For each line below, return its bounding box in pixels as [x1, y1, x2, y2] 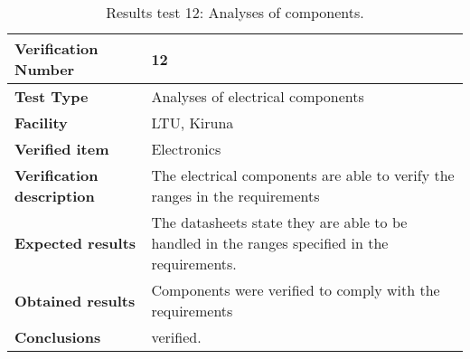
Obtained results [14, 289, 136, 311]
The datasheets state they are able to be [151, 212, 408, 232]
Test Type [14, 86, 89, 107]
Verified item [14, 138, 109, 159]
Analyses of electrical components [151, 86, 364, 107]
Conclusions [14, 326, 101, 347]
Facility [14, 112, 68, 133]
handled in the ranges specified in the [151, 232, 389, 253]
